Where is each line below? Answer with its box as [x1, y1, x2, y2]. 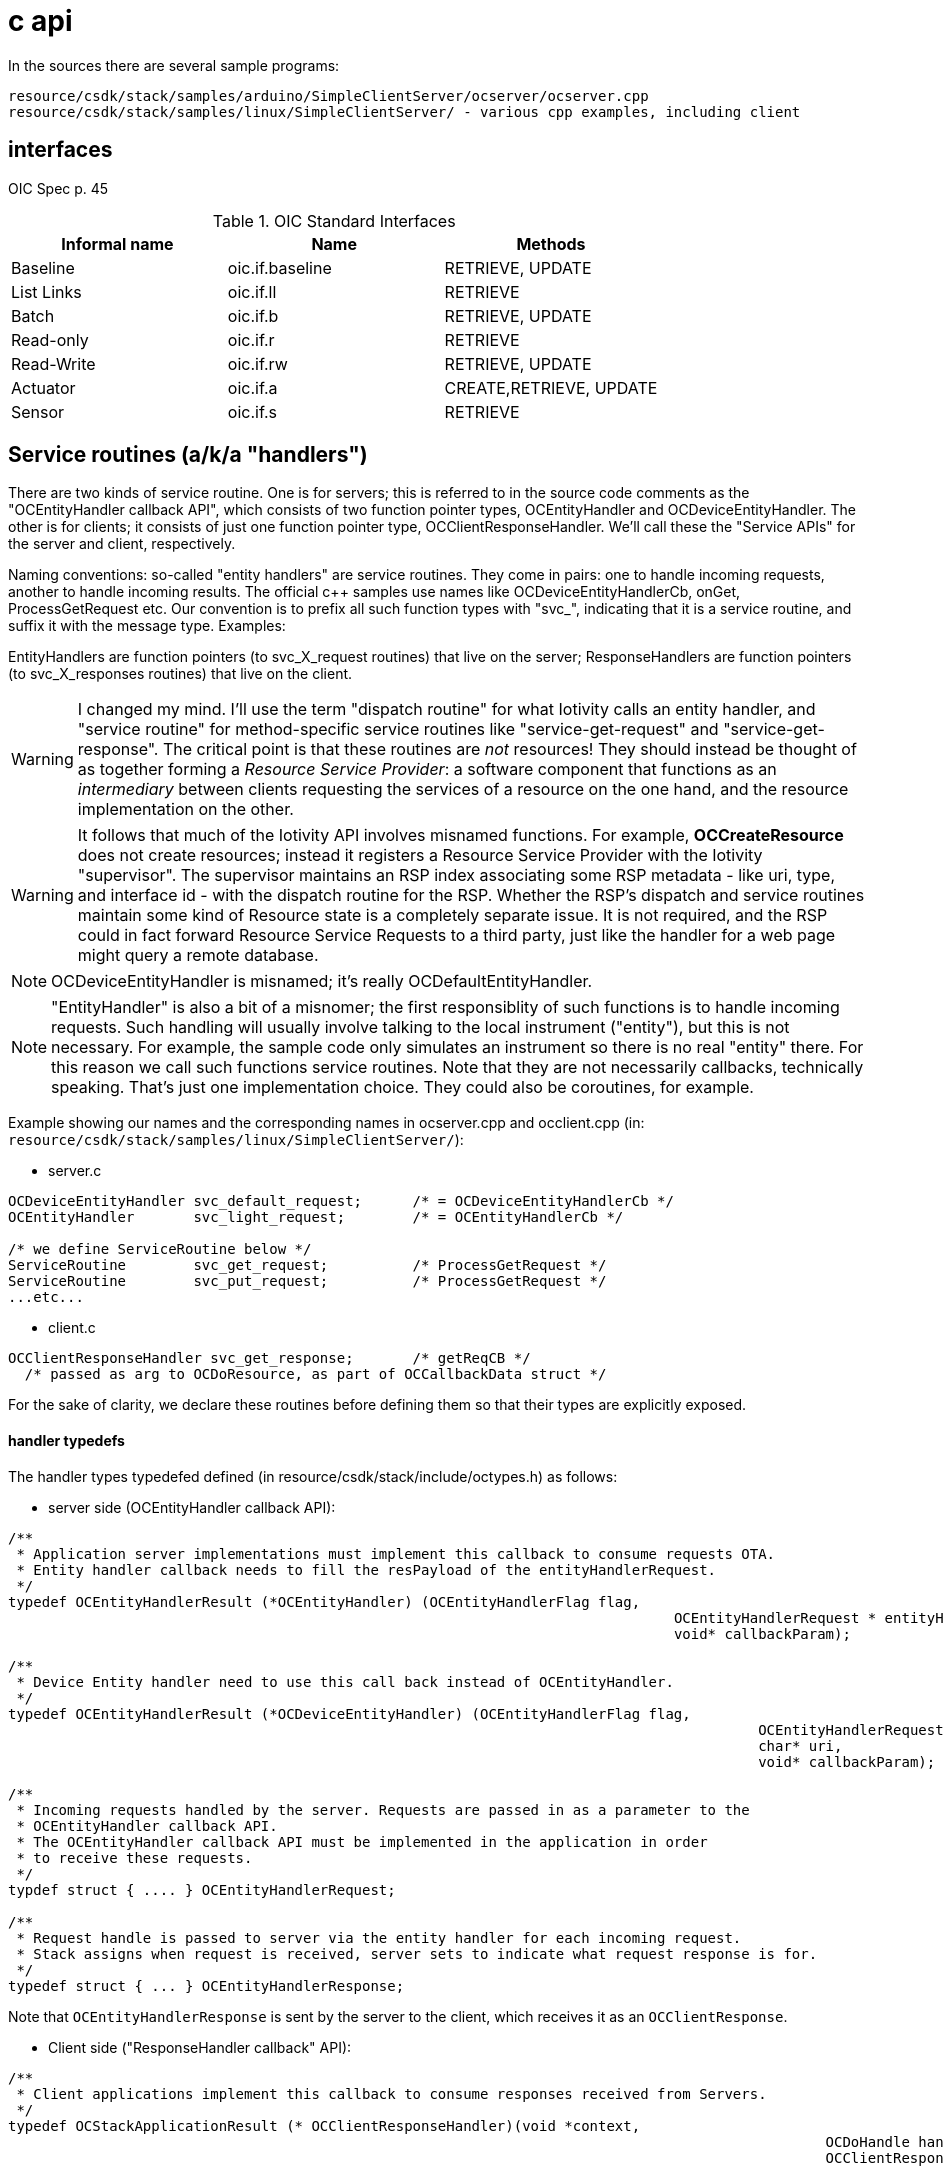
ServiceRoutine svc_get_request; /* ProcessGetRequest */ [8, 1257, 607, 1274]
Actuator [11, 377, 76, 398]
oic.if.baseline [227, 257, 332, 278]
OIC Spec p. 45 [8, 179, 109, 197]
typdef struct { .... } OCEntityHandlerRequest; [8, 1881, 396, 1898]
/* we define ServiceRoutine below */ [8, 1241, 312, 1258]
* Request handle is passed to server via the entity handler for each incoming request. [16, 1929, 742, 1946]
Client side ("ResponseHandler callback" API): [48, 2038, 352, 2056]
